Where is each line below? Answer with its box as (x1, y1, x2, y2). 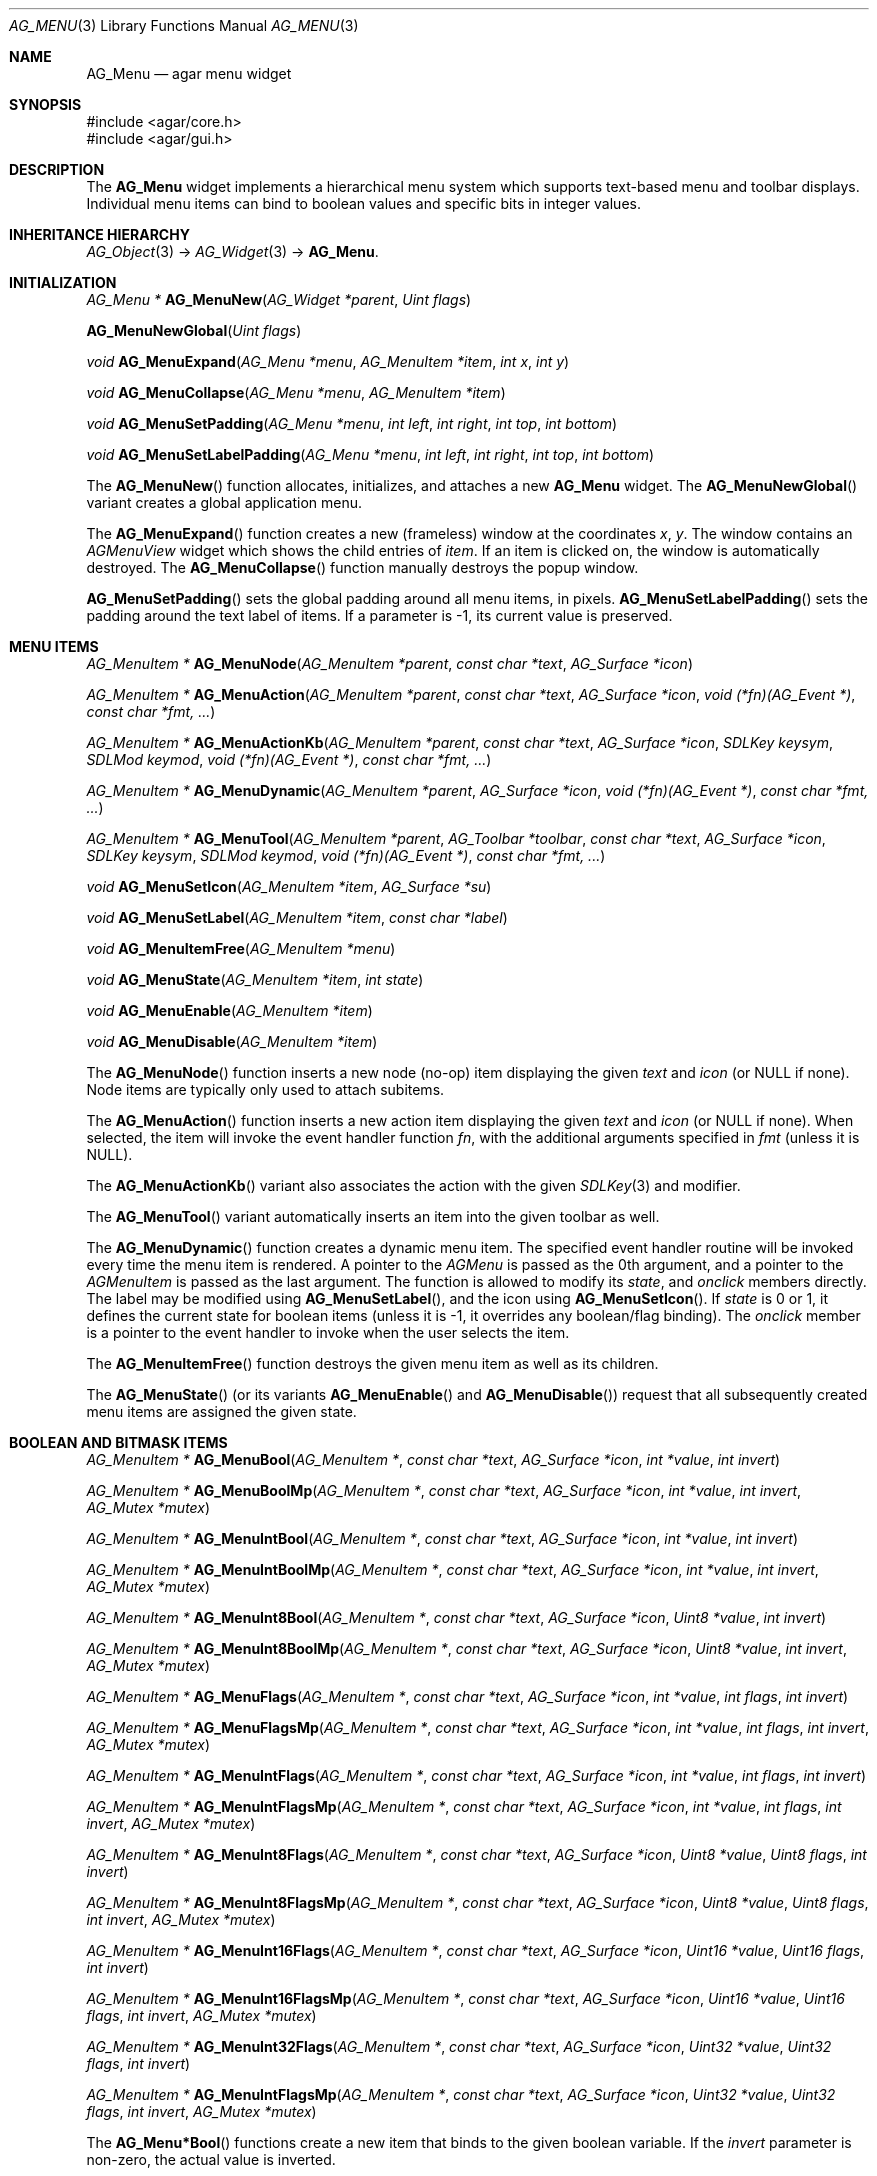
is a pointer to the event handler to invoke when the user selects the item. (86, 1324, 570, 1341)
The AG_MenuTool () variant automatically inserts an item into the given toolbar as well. (86, 1208, 660, 1225)
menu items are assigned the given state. (86, 1403, 357, 1420)
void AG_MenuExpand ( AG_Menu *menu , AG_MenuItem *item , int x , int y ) (86, 353, 570, 370)
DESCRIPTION (9, 161, 105, 178)
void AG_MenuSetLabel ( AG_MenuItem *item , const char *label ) (86, 909, 508, 926)
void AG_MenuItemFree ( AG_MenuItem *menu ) (86, 940, 396, 957)
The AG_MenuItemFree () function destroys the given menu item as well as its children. (86, 1355, 659, 1372)
